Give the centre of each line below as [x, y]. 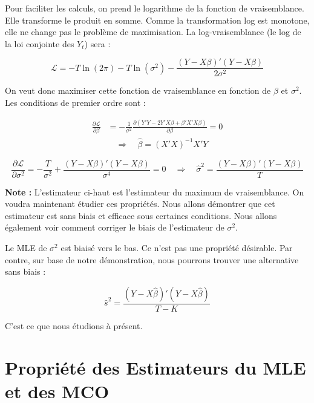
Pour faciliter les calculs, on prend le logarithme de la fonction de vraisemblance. [155, 8]
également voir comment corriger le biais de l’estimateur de [115, 227]
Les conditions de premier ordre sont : [75, 103]
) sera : [97, 43]
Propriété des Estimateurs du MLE [155, 367]
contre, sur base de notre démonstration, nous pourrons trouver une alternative [152, 259]
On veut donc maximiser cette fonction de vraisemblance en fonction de [138, 90]
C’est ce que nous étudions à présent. [74, 325]
